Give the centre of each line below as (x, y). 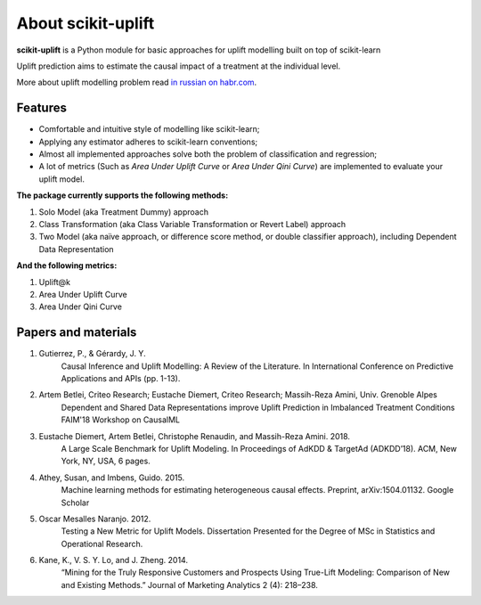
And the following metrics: (67, 266)
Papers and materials (77, 333)
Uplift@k (55, 282)
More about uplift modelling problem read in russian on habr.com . (137, 82)
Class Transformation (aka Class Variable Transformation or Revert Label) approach (192, 224)
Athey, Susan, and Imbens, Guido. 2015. (112, 478)
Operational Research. (102, 544)
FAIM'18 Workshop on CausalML (120, 420)
